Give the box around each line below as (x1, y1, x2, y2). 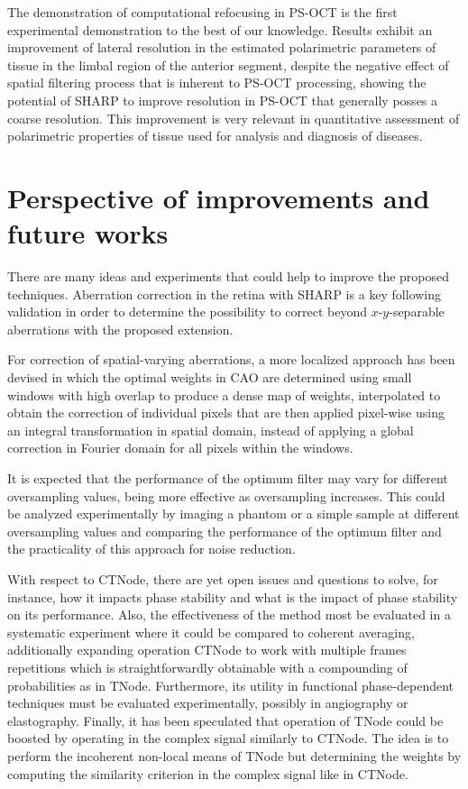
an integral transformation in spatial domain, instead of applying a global (7, 420, 414, 439)
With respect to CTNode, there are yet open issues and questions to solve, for (7, 569, 438, 588)
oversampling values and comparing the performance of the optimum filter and (7, 521, 442, 540)
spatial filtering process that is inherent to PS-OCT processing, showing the (7, 73, 427, 92)
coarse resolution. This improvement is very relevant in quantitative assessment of (7, 108, 460, 127)
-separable (389, 302, 445, 321)
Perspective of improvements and (7, 179, 430, 216)
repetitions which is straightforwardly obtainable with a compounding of (7, 657, 408, 676)
